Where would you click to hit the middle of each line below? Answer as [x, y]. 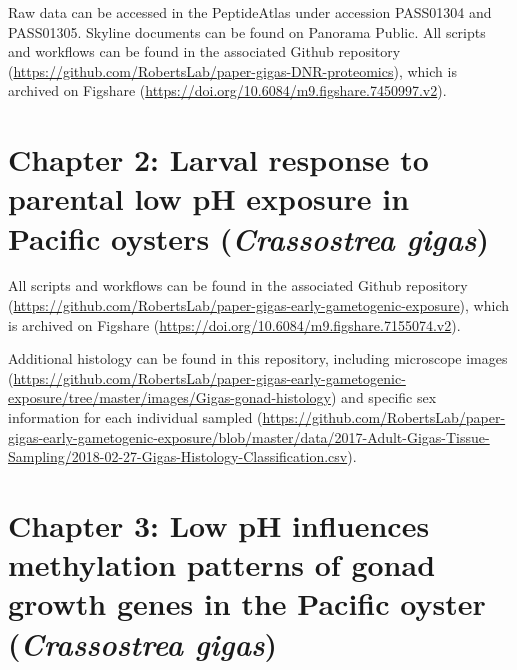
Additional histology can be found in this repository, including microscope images [258, 358]
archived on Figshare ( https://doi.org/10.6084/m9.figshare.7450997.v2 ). [227, 90]
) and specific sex [383, 397]
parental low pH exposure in [209, 198]
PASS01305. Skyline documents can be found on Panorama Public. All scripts [247, 31]
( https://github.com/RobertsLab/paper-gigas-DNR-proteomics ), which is [232, 70]
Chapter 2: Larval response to [218, 159]
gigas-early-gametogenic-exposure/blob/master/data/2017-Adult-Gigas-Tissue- [249, 436]
